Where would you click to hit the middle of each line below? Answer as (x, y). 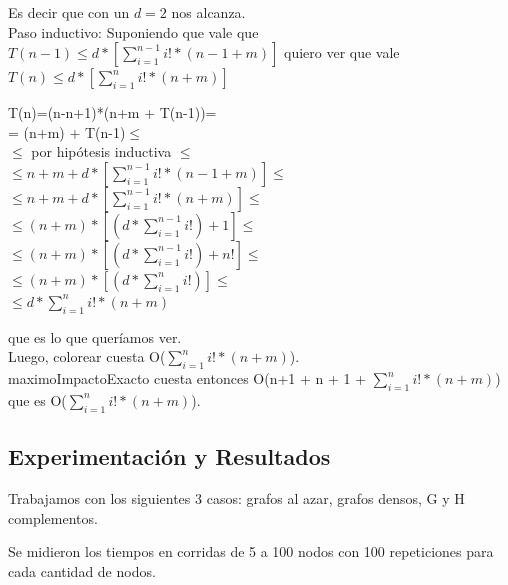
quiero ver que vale (342, 52)
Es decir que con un (69, 12)
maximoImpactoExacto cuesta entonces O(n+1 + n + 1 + (187, 378)
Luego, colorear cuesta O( (87, 356)
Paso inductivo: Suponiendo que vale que (133, 31)
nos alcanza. (208, 12)
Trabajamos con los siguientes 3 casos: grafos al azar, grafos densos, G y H (236, 497)
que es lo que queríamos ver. (95, 336)
